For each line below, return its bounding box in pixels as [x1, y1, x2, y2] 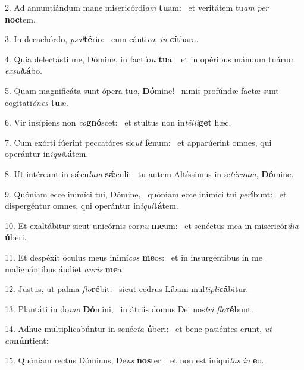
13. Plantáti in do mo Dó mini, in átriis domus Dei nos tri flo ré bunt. [5, 302, 253, 315]
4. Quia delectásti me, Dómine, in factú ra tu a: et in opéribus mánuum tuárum [5, 52, 296, 65]
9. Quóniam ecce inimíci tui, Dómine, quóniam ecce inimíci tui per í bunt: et [5, 187, 287, 200]
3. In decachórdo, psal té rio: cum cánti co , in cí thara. [5, 33, 199, 45]
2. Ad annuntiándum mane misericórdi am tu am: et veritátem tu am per [5, 1, 269, 13]
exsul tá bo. [5, 64, 42, 77]
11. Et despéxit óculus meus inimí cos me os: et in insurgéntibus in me [5, 250, 262, 263]
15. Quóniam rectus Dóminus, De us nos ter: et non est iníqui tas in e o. [5, 354, 264, 366]
